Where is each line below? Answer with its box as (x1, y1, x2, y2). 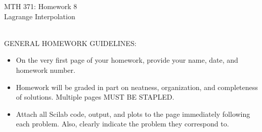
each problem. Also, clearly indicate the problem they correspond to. (16, 118, 229, 129)
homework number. (16, 64, 75, 75)
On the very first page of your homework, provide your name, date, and (16, 55, 238, 65)
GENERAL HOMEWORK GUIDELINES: (4, 37, 137, 48)
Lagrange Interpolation (4, 11, 75, 21)
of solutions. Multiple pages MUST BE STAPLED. (16, 92, 174, 102)
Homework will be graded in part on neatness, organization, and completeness (16, 81, 258, 92)
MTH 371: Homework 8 (4, 1, 77, 11)
